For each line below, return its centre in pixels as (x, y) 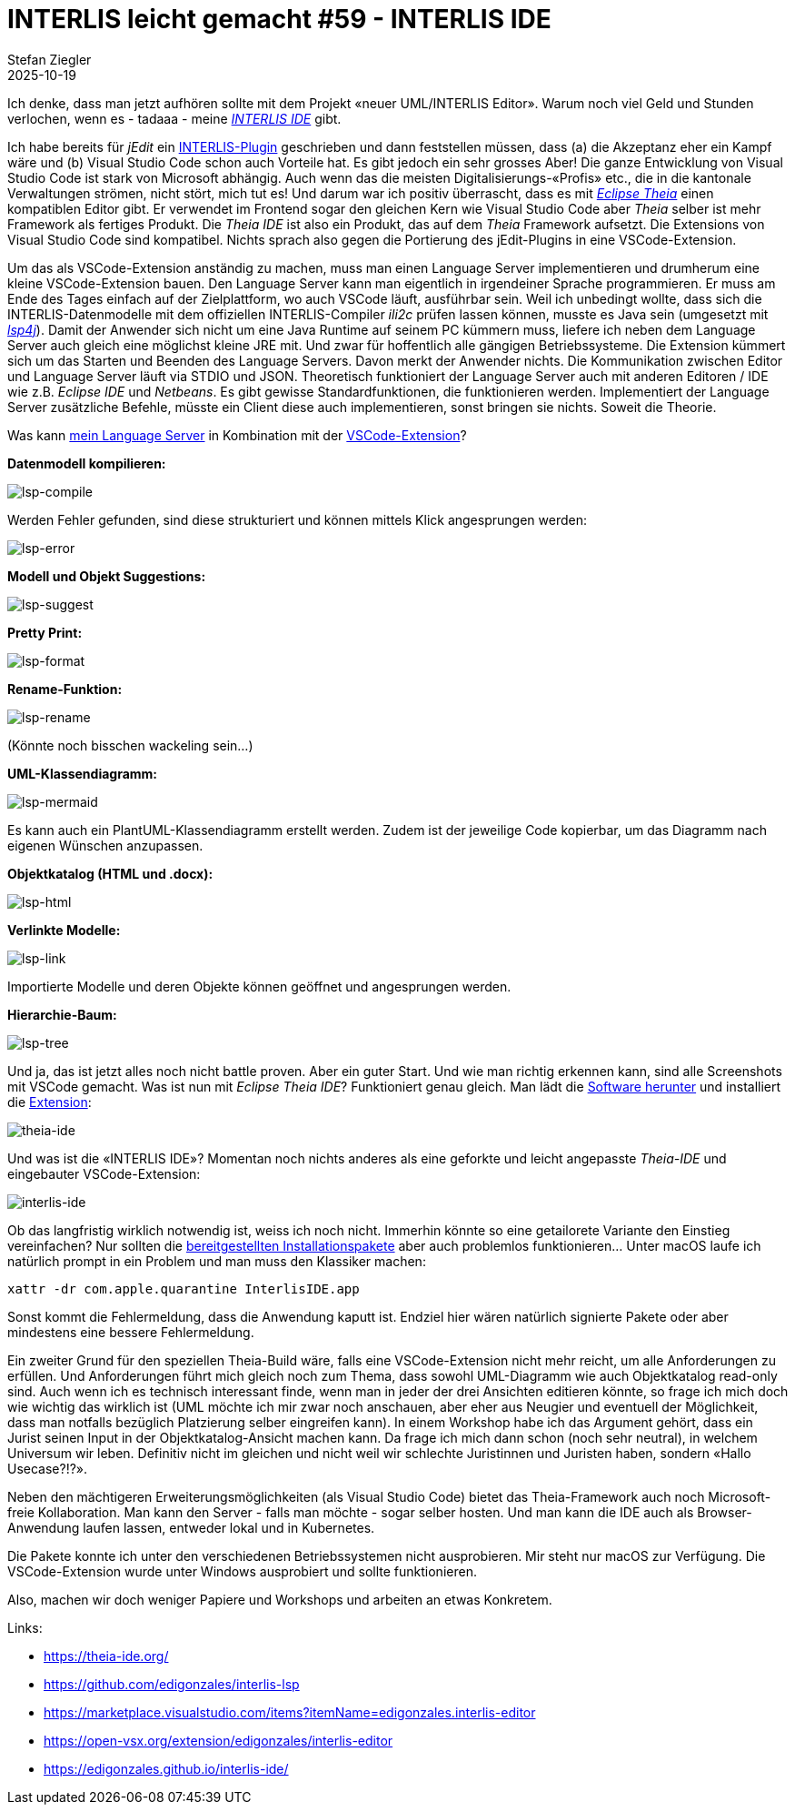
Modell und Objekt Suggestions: (107, 576)
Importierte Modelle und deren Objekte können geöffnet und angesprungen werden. (259, 986)
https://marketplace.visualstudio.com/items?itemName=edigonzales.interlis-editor (290, 1712)
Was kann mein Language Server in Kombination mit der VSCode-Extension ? (237, 435)
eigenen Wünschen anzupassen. (105, 845)
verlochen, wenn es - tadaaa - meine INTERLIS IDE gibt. (174, 118)
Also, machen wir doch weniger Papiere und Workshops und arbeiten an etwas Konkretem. (280, 1599)
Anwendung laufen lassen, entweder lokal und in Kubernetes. (191, 1527)
